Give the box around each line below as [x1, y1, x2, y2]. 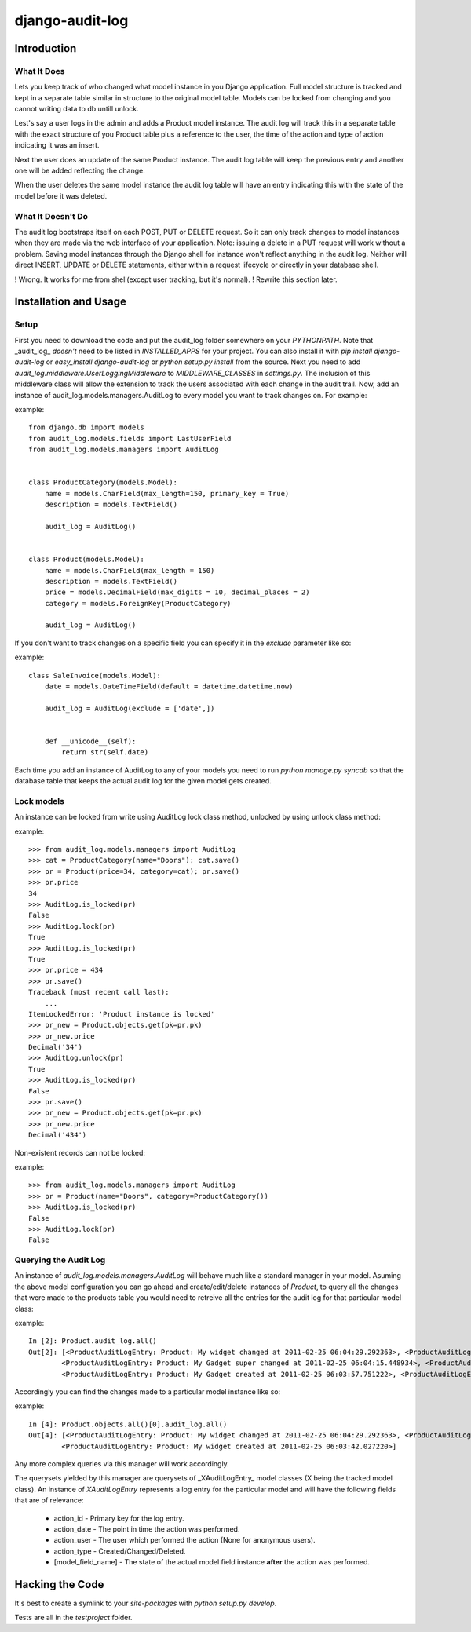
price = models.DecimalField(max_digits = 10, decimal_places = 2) [44, 588, 310, 597]
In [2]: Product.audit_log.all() [28, 1337, 157, 1345]
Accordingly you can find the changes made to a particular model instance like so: [14, 1387, 281, 1397]
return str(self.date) [61, 748, 149, 757]
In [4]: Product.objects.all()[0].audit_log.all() [28, 1419, 228, 1429]
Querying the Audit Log [14, 1254, 106, 1265]
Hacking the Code [14, 1578, 104, 1591]
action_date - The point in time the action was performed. [53, 1524, 240, 1534]
